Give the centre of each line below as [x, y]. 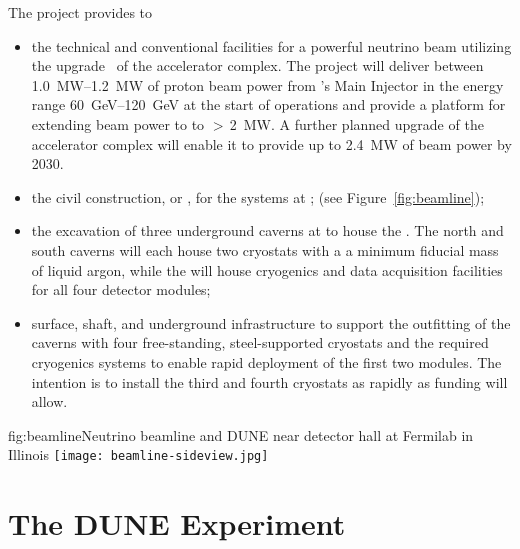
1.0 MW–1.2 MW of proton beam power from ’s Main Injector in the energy [267, 84]
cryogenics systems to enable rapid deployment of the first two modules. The [266, 361]
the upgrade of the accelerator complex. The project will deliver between [257, 65]
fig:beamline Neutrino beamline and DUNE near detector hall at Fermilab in [241, 434]
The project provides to [80, 12]
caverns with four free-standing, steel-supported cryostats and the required [260, 342]
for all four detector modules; [121, 289]
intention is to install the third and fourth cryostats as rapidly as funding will [269, 381]
